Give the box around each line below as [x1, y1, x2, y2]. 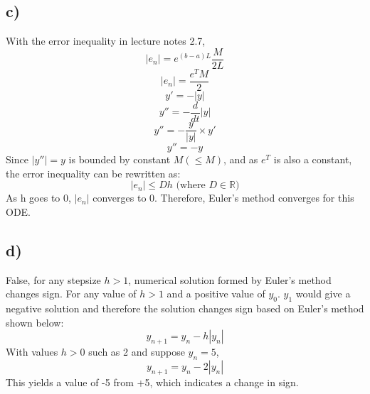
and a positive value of [166, 286, 265, 301]
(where [176, 180, 206, 191]
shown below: [6, 314, 64, 329]
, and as [223, 152, 258, 167]
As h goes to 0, [6, 190, 71, 205]
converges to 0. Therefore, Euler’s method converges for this [92, 190, 354, 205]
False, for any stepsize [6, 272, 101, 287]
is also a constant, [273, 152, 352, 167]
